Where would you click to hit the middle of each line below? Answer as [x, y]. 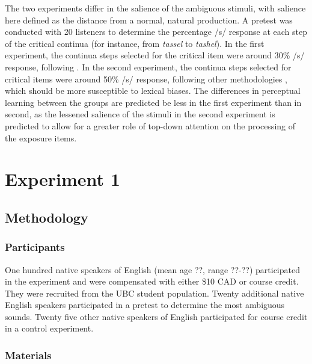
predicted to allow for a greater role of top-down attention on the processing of [150, 125]
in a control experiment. [49, 328]
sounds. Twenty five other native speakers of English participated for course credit [156, 316]
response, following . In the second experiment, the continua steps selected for [148, 66]
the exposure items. [41, 137]
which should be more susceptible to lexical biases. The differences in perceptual [153, 91]
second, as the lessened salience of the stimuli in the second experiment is [140, 114]
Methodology [47, 217]
